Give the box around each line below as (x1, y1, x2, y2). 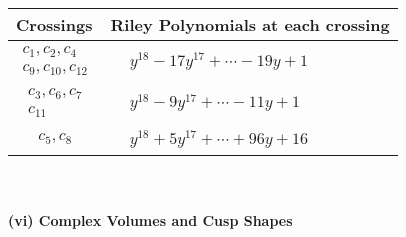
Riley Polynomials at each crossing (110, 13, 390, 36)
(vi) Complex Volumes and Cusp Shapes (8, 210, 293, 231)
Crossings (16, 13, 93, 36)
